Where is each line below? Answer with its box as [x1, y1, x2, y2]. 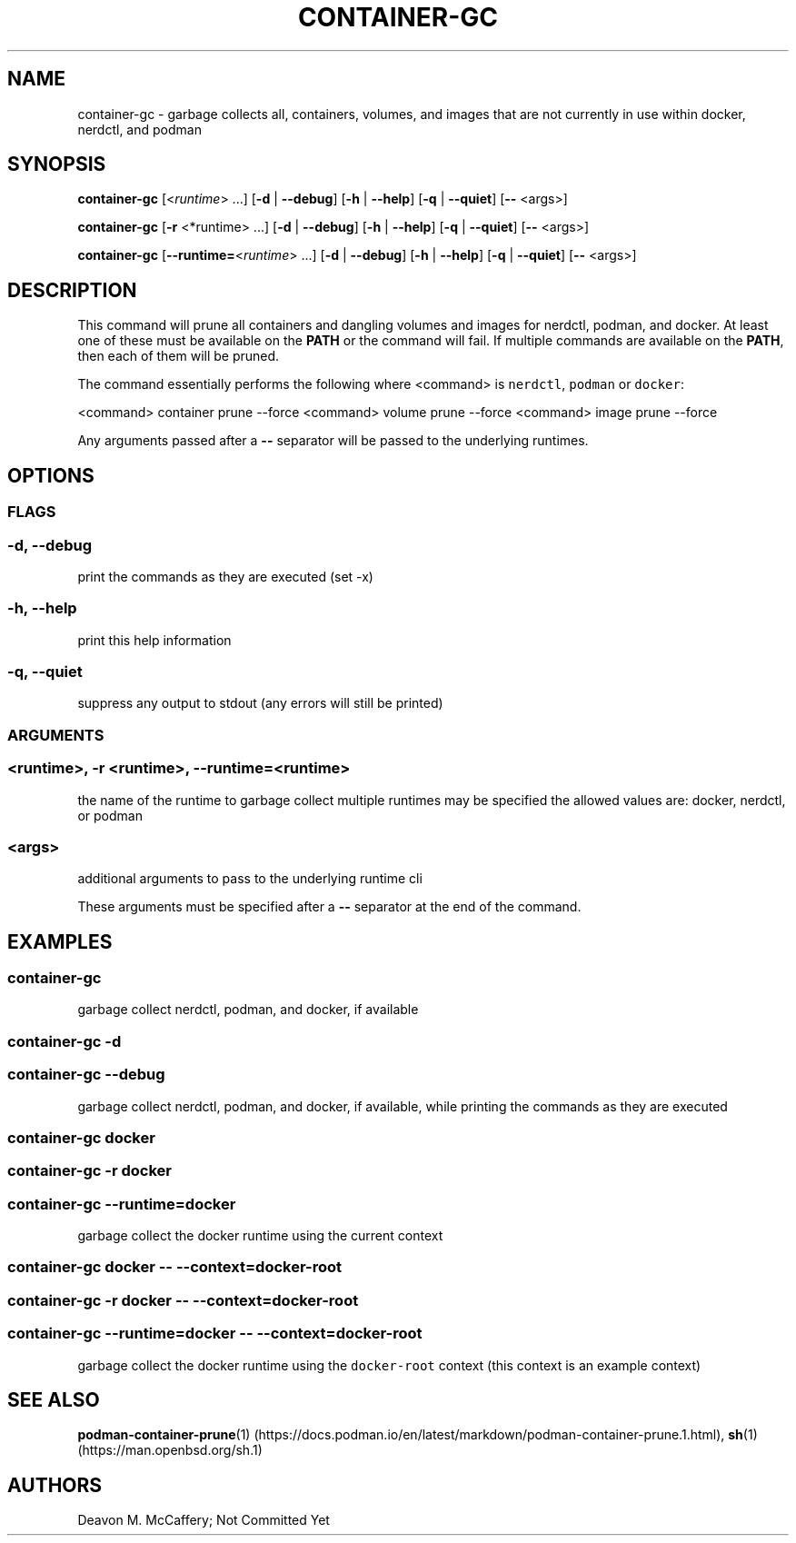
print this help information [77, 632, 232, 648]
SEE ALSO [7, 1389, 100, 1412]
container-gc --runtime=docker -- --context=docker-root [7, 1324, 423, 1343]
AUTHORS [7, 1473, 103, 1497]
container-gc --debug [7, 1065, 165, 1084]
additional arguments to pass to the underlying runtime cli [77, 871, 423, 887]
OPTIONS [7, 463, 95, 487]
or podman [77, 807, 143, 823]
